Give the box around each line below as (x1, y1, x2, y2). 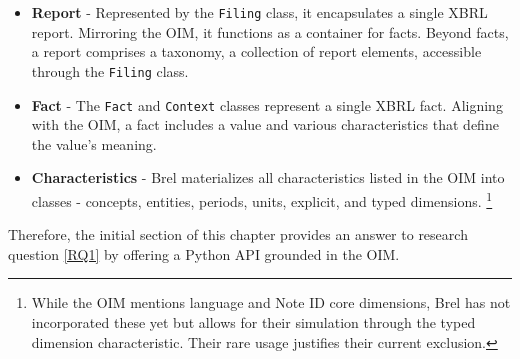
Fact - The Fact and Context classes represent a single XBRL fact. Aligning (31, 94, 503, 115)
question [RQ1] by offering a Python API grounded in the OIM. (8, 243, 400, 264)
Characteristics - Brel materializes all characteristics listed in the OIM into (31, 167, 505, 188)
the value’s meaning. (31, 133, 157, 154)
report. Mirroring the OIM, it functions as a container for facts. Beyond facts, (31, 21, 509, 42)
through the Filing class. (31, 60, 189, 81)
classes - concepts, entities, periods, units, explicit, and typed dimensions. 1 (31, 187, 493, 211)
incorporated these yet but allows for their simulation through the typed (31, 311, 476, 332)
